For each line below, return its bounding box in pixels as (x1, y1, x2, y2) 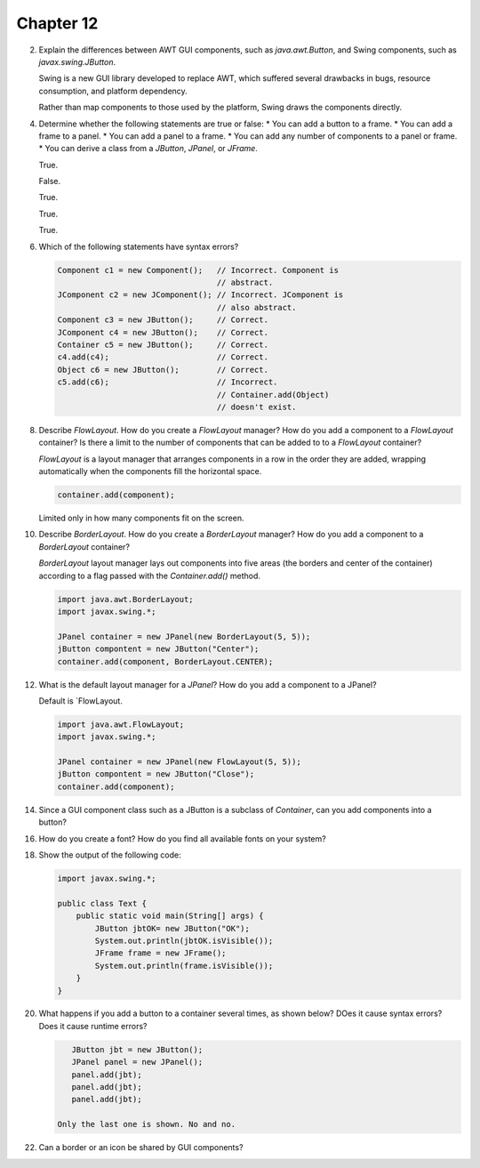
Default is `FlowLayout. (38, 695, 124, 706)
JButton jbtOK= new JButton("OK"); (94, 923, 251, 933)
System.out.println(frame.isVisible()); (94, 961, 274, 971)
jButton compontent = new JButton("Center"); (57, 644, 260, 654)
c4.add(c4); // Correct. (57, 352, 268, 362)
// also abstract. (216, 302, 297, 312)
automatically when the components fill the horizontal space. (38, 466, 262, 477)
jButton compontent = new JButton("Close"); (57, 769, 255, 779)
